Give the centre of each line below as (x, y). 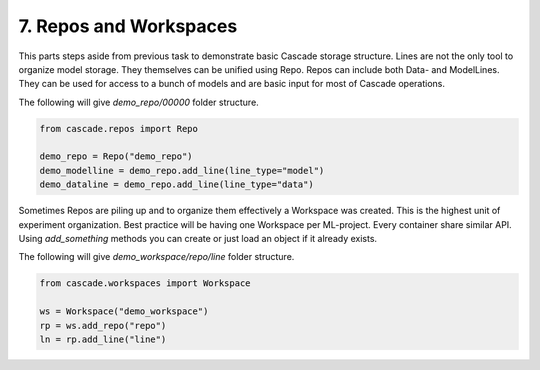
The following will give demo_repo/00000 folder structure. (138, 102)
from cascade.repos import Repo (119, 128)
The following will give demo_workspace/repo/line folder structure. (156, 257)
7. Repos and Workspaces (128, 26)
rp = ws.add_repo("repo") (103, 325)
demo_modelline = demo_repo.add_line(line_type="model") (182, 170)
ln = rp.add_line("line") (103, 339)
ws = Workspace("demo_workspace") (124, 311)
